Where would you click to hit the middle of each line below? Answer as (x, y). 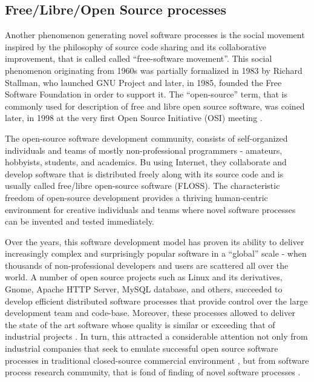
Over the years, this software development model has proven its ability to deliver (155, 241)
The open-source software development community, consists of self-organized (146, 138)
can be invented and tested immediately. (80, 221)
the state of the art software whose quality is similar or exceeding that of (140, 324)
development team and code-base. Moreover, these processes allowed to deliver (150, 313)
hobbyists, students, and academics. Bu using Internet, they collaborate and (146, 162)
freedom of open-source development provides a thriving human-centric (136, 197)
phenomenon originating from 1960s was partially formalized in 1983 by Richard (154, 70)
